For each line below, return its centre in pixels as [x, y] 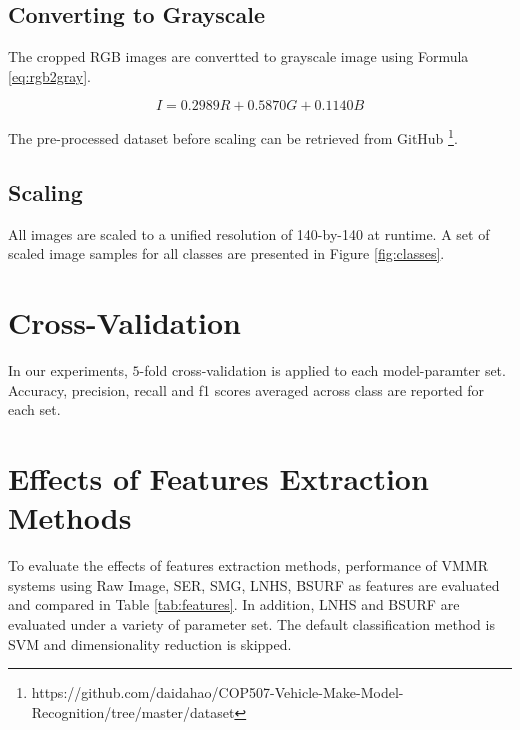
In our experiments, [68, 370]
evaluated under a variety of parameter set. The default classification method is [251, 624]
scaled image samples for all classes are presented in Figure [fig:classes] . [226, 253]
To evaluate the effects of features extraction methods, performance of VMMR [248, 565]
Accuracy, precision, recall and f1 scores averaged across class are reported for [246, 389]
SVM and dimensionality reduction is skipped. [150, 643]
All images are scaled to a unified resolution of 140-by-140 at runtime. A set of [249, 233]
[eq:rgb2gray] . [49, 75]
